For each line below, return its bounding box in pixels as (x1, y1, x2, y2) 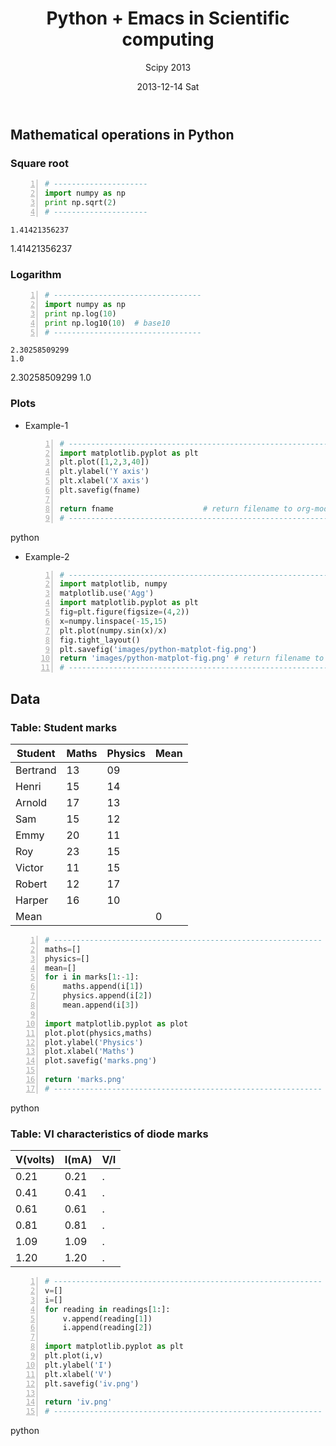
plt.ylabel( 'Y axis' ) (59, 467, 150, 477)
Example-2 (24, 550, 70, 562)
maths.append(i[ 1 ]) (62, 982, 144, 992)
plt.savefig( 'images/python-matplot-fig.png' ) (59, 644, 257, 654)
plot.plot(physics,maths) (44, 1028, 153, 1038)
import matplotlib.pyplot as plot (44, 1018, 189, 1029)
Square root (10, 156, 69, 170)
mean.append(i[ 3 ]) (62, 1000, 140, 1011)
